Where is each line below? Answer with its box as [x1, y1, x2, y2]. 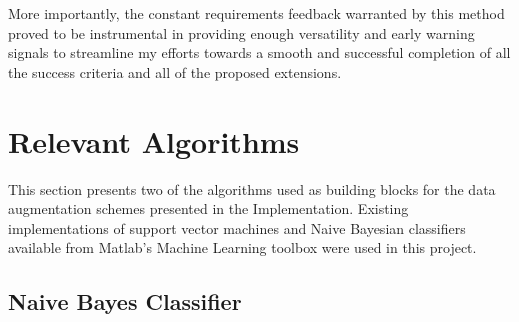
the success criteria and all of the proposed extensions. [8, 61, 342, 82]
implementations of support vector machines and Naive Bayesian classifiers [8, 217, 466, 238]
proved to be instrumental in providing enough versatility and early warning [8, 22, 475, 43]
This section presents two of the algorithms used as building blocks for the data [8, 178, 496, 199]
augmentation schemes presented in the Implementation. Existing [8, 198, 409, 219]
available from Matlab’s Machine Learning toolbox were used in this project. [8, 237, 477, 258]
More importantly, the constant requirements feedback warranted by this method [8, 3, 505, 23]
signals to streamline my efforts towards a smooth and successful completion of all [8, 42, 511, 63]
